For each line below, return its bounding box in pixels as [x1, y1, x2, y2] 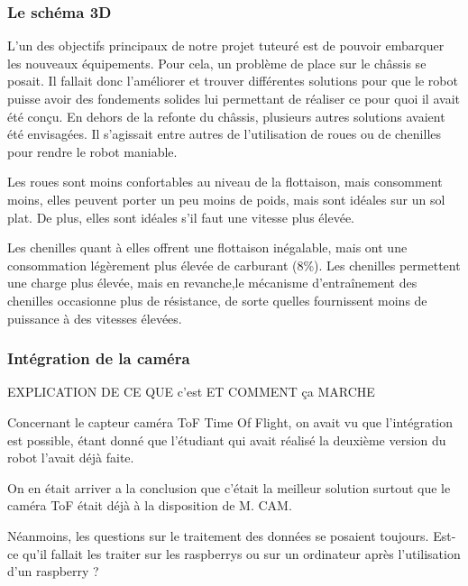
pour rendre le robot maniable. [7, 142, 178, 160]
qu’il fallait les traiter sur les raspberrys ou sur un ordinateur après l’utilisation [23, 544, 461, 563]
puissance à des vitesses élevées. [7, 308, 182, 327]
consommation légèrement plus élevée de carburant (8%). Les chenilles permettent [7, 255, 461, 274]
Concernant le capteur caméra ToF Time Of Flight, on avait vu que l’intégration [7, 412, 454, 431]
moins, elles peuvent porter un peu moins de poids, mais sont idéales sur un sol [7, 189, 445, 208]
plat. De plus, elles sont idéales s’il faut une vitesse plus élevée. [7, 207, 354, 226]
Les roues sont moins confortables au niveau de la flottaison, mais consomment [7, 172, 443, 191]
